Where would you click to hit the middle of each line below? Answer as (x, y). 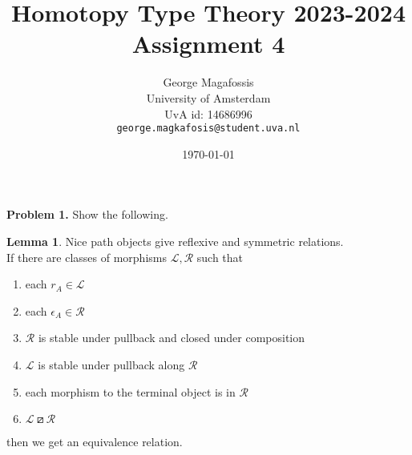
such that (220, 257)
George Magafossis (208, 82)
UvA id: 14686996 (208, 113)
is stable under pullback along (111, 364)
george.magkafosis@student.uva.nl (208, 129)
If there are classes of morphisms (87, 257)
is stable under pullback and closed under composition (172, 338)
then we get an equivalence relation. (95, 442)
